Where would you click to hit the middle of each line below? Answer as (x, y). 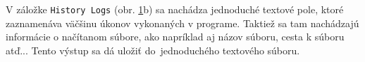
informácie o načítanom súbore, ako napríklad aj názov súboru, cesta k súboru (175, 37)
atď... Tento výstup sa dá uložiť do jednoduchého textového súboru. (153, 50)
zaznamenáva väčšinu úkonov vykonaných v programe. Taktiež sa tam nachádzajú (182, 23)
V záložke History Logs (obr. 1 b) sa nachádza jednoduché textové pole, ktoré (175, 9)
